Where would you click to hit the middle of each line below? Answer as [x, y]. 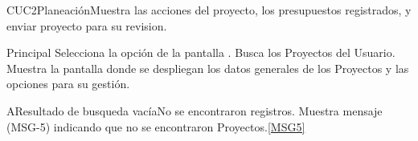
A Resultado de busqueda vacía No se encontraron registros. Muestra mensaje [195, 110]
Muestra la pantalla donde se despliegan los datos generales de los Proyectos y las [208, 68]
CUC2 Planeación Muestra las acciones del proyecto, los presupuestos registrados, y [209, 10]
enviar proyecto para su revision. [87, 25]
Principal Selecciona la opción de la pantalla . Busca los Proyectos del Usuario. [201, 52]
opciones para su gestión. [68, 84]
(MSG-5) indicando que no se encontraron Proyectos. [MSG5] [156, 126]
